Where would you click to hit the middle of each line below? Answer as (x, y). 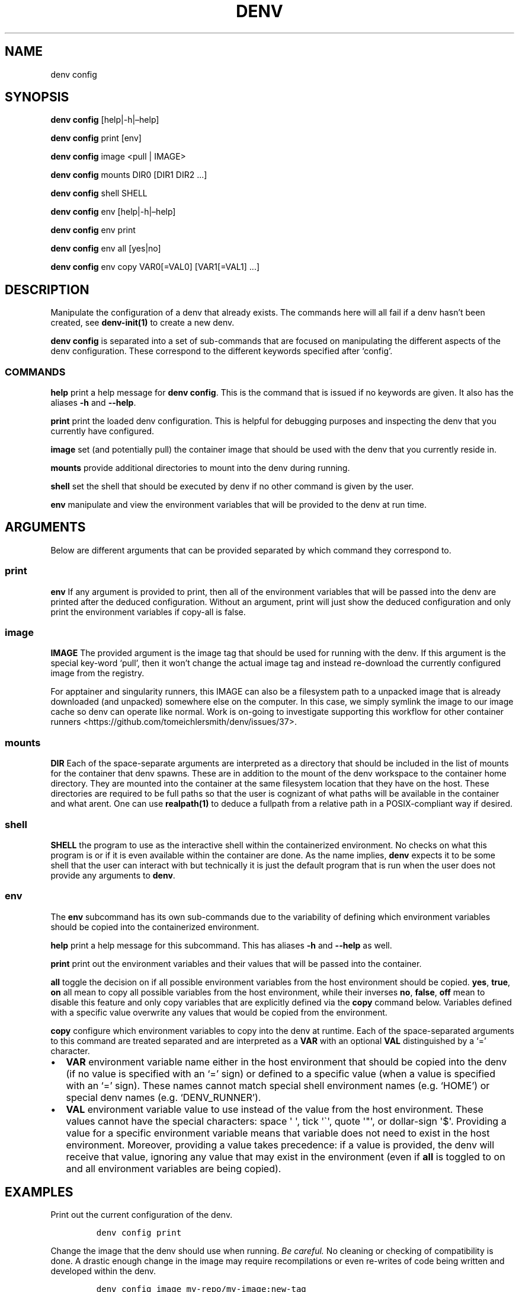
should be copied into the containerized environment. (155, 927)
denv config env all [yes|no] (106, 249)
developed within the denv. (103, 1271)
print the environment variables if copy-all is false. (148, 612)
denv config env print (93, 230)
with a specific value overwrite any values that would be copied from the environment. (219, 1012)
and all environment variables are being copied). (174, 1168)
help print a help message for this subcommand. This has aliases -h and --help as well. (221, 945)
